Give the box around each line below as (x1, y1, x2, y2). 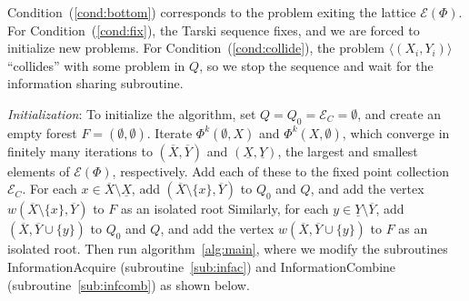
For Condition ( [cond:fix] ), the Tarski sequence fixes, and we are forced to (7, 20, 420, 39)
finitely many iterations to (7, 141, 153, 160)
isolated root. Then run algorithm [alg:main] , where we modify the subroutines (7, 239, 448, 258)
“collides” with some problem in (7, 55, 185, 75)
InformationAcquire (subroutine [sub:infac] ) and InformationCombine (7, 256, 396, 276)
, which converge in (342, 123, 450, 142)
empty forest (7, 123, 77, 142)
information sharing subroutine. (7, 74, 184, 93)
